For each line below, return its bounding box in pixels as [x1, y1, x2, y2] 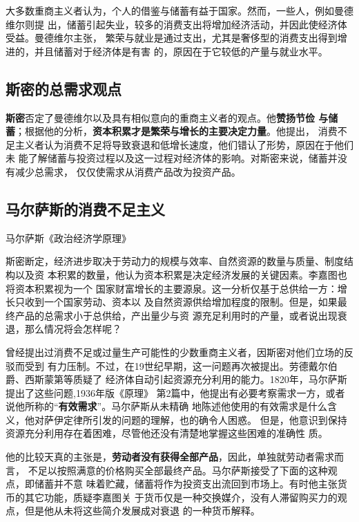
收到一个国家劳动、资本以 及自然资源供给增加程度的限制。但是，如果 [24, 295, 338, 309]
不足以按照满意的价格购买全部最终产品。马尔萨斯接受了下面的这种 [28, 463, 328, 477]
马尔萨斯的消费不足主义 [6, 198, 165, 219]
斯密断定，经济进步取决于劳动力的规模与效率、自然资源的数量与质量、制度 [6, 254, 344, 268]
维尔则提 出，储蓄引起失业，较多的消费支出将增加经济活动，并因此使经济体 [6, 17, 347, 31]
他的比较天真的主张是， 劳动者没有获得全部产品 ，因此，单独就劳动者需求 [6, 449, 334, 464]
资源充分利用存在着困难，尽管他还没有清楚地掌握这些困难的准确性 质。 [6, 426, 328, 440]
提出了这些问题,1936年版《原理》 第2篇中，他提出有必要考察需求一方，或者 [6, 385, 345, 400]
